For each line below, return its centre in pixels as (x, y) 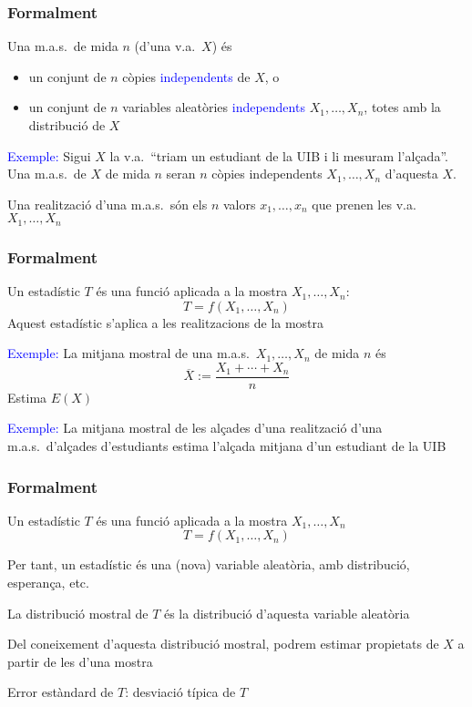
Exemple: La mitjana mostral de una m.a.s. (128, 353)
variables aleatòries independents (214, 107)
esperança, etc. (48, 583)
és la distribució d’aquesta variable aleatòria (287, 613)
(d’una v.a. (165, 46)
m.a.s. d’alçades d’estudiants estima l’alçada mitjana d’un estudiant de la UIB (227, 446)
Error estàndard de (61, 692)
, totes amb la (402, 107)
